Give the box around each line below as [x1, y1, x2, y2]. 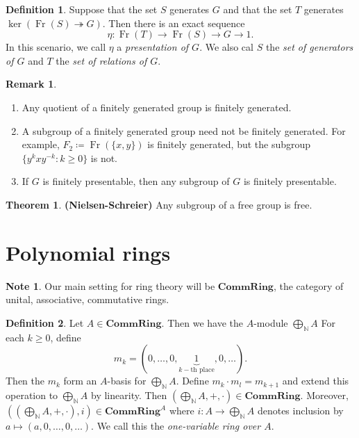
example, [22, 137, 60, 152]
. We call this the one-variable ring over [91, 419, 261, 433]
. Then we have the [161, 315, 243, 330]
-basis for [107, 373, 147, 388]
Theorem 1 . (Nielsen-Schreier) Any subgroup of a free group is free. [6, 197, 312, 211]
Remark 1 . [6, 76, 57, 91]
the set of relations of [56, 53, 147, 67]
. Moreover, [300, 388, 349, 403]
